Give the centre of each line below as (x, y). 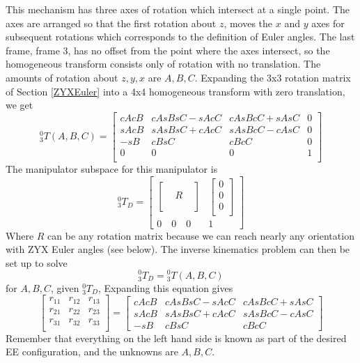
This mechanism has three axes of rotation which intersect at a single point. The (178, 9)
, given (65, 287)
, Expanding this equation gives (165, 287)
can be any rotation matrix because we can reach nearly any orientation (201, 235)
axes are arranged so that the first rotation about (111, 23)
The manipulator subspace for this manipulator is (112, 168)
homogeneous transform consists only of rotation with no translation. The (163, 64)
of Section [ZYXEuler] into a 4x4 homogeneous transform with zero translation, (175, 91)
